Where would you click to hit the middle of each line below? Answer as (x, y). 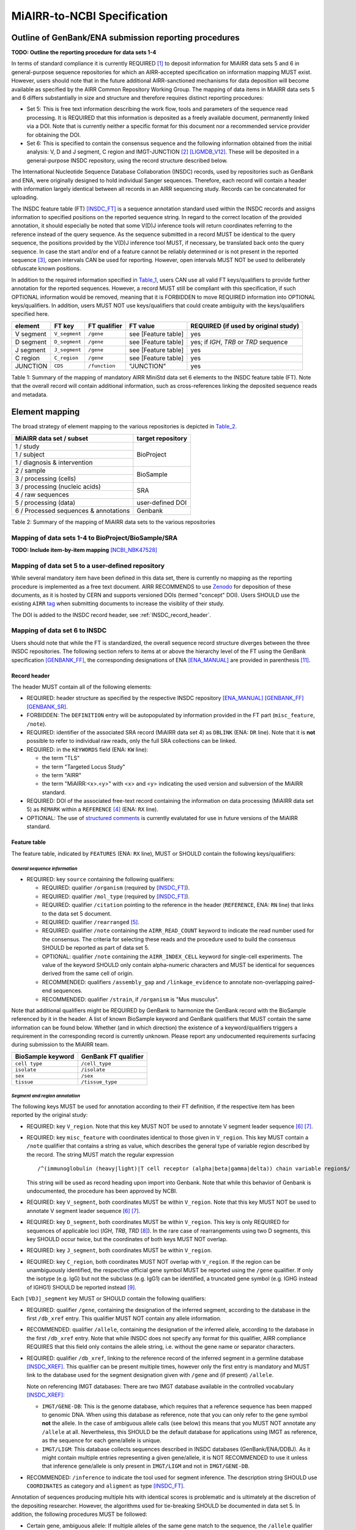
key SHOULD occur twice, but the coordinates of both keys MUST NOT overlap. (127, 1239)
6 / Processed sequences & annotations (72, 510)
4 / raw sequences (42, 494)
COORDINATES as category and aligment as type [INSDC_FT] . (106, 1486)
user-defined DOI (161, 502)
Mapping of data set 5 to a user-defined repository (88, 565)
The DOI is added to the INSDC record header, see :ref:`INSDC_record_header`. (111, 614)
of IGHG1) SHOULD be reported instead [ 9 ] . (82, 1287)
